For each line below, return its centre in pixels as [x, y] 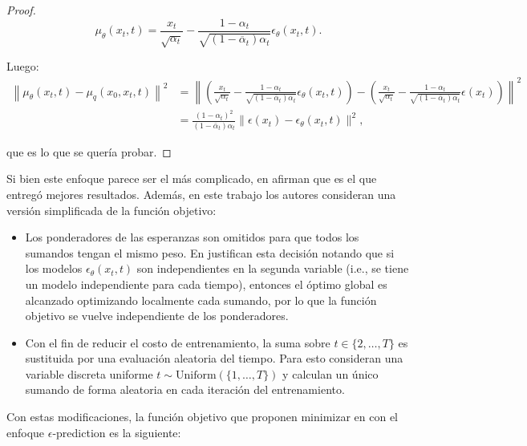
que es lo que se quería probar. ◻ [89, 151]
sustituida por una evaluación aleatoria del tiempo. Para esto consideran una [214, 358]
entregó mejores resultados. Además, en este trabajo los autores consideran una [201, 194]
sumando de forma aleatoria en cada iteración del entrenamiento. [185, 389]
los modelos [54, 268]
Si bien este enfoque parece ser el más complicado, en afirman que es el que [192, 178]
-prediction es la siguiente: [117, 432]
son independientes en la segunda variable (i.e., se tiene [273, 268]
